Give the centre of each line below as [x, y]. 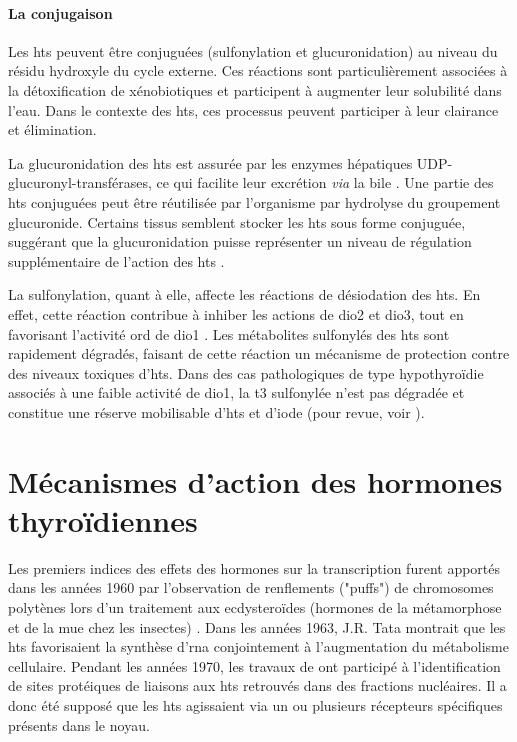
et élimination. [52, 129]
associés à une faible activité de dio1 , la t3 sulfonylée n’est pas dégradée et [236, 392]
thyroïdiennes [103, 519]
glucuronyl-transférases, [80, 182]
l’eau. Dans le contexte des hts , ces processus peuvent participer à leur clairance [253, 109]
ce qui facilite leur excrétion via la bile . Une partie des [325, 182]
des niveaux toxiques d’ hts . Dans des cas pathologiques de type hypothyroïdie [246, 372]
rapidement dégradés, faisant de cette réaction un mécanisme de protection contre [259, 353]
